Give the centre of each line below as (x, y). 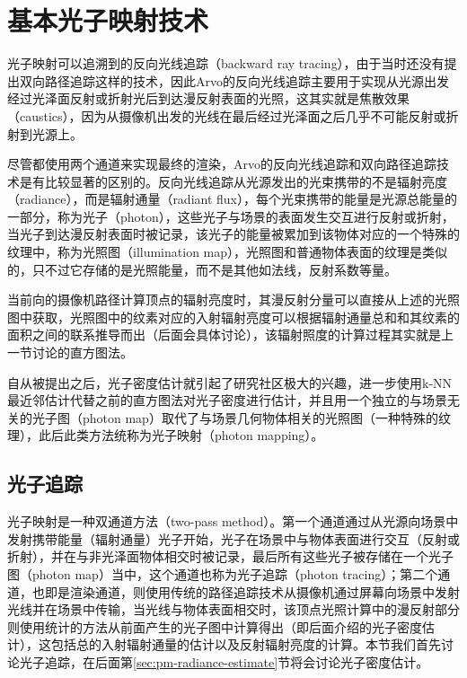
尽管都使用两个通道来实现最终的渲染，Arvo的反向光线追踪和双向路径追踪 (222, 164)
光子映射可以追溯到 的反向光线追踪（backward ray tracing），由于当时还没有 (226, 63)
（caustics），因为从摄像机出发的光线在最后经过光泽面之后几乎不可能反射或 (227, 115)
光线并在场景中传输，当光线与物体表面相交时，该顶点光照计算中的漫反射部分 (233, 609)
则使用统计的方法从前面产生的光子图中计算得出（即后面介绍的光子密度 (215, 626)
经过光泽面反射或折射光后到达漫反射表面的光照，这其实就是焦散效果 (208, 98)
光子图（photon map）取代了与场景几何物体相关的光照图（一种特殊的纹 (241, 417)
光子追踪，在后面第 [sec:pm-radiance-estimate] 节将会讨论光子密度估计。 (224, 661)
